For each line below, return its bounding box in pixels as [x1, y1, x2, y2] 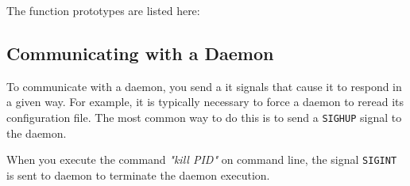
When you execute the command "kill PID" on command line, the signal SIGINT [6, 151, 397, 168]
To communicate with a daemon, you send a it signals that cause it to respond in [6, 78, 402, 94]
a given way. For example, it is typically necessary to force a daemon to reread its [6, 93, 404, 110]
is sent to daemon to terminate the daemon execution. [6, 166, 270, 183]
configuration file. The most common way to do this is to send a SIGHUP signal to [6, 108, 402, 125]
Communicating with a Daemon [6, 40, 274, 65]
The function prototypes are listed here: [6, 2, 200, 18]
